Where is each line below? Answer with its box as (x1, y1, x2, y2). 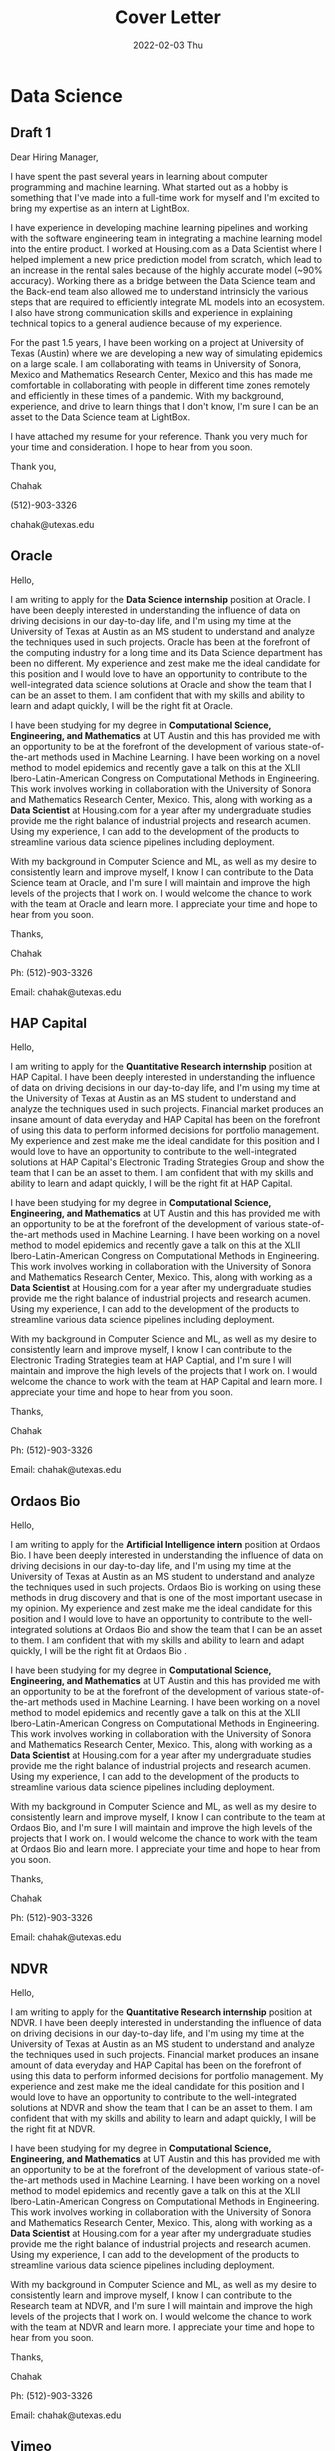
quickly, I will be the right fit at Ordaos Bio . (10, 1645, 187, 1657)
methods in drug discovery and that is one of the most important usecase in (10, 1592, 323, 1604)
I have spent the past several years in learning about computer (10, 170, 268, 182)
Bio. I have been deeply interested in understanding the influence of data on (10, 1549, 324, 1561)
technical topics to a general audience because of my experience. (10, 317, 283, 329)
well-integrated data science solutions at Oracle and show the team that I (10, 678, 312, 690)
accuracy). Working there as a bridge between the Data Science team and (10, 274, 316, 286)
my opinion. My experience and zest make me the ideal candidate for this (10, 1602, 313, 1615)
